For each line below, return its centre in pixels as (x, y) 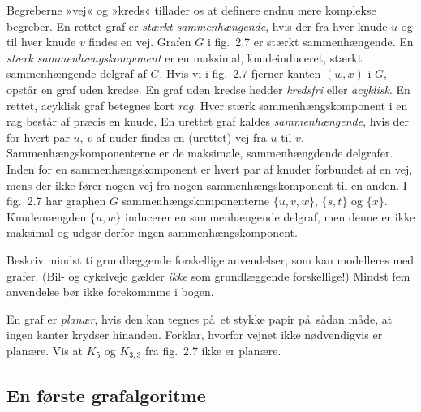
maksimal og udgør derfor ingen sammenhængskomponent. (152, 232)
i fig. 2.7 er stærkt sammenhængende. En (310, 42)
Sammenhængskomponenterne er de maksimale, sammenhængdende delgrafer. (200, 153)
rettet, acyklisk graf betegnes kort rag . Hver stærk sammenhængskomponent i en (207, 105)
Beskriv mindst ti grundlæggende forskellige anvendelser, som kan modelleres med (210, 259)
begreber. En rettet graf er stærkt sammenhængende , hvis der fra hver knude (197, 26)
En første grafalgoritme (106, 395)
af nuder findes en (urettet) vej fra (181, 137)
